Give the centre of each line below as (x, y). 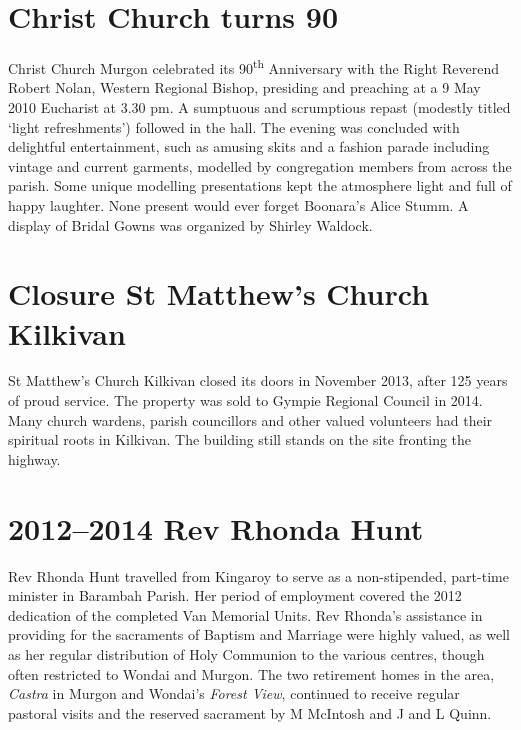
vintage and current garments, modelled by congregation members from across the (260, 165)
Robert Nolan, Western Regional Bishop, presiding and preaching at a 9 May (244, 87)
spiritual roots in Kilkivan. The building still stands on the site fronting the (240, 439)
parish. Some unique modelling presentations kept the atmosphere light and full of (260, 185)
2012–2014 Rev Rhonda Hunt (216, 527)
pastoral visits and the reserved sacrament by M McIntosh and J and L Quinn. (250, 712)
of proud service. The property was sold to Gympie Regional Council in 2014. (245, 400)
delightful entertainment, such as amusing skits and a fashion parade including (249, 146)
